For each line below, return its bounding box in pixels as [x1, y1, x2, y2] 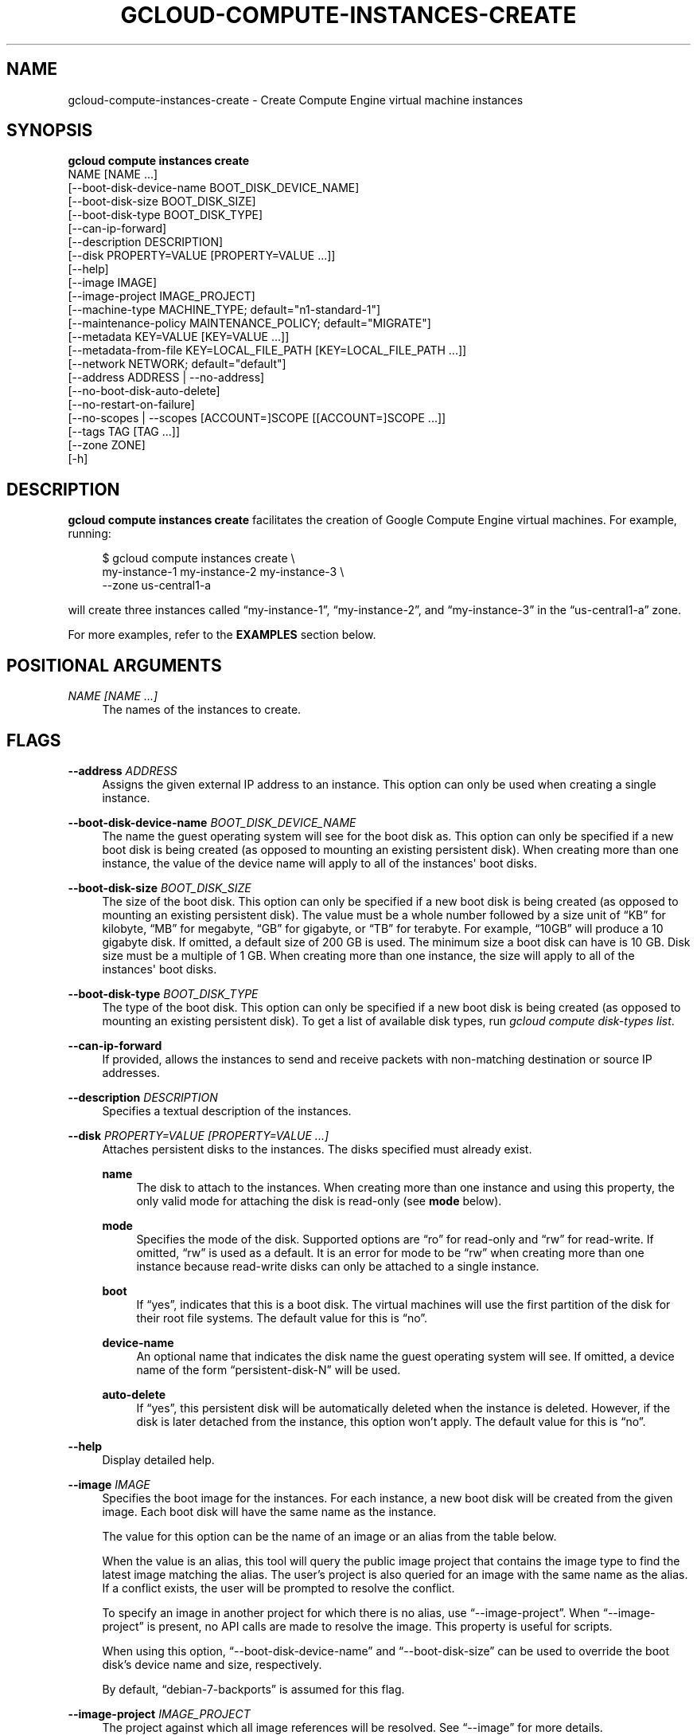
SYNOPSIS [6, 120, 93, 141]
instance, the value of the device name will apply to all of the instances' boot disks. [102, 856, 538, 870]
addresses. [102, 1065, 160, 1079]
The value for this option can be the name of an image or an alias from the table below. [102, 1529, 557, 1543]
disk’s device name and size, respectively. [102, 1657, 322, 1671]
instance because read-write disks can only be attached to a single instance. [136, 1259, 539, 1273]
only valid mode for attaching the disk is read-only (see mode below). [136, 1193, 502, 1208]
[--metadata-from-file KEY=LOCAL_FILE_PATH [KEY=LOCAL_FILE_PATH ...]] [68, 343, 467, 358]
